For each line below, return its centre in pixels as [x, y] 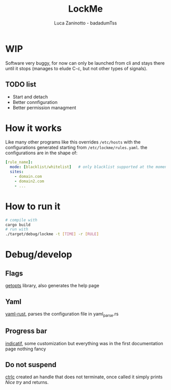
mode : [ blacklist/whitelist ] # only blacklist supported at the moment [90, 167]
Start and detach [30, 97]
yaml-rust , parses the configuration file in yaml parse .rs [62, 314]
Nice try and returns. [27, 382]
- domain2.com [29, 181]
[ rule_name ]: [19, 162]
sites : [17, 172]
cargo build [18, 225]
